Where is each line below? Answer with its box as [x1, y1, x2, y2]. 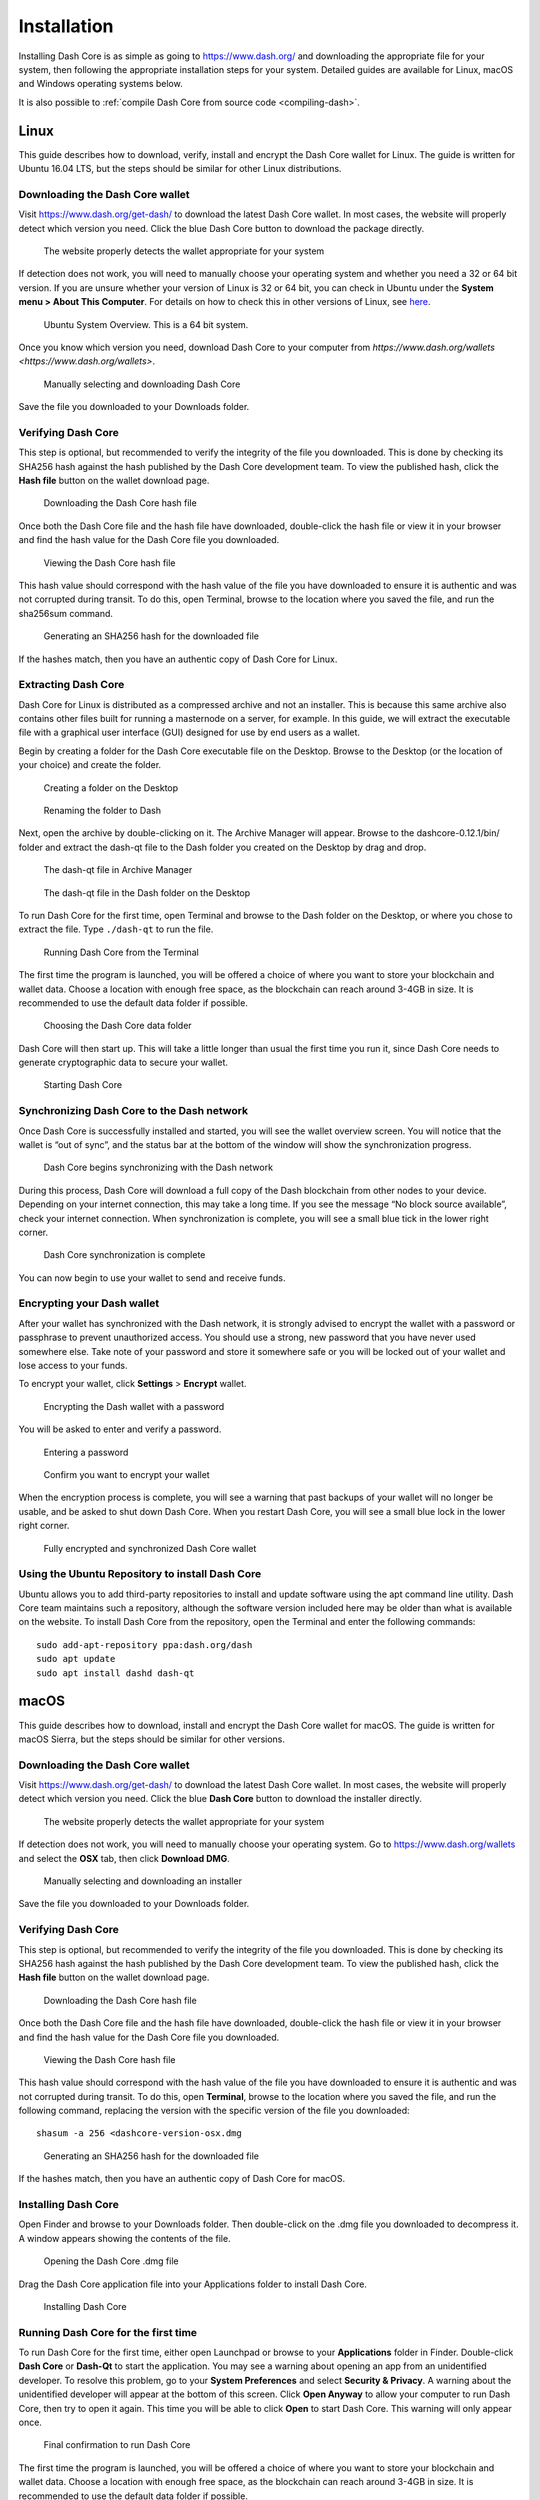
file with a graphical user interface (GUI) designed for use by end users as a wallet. [18, 726, 360, 739]
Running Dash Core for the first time [18, 2325, 198, 2339]
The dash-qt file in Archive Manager [43, 864, 193, 876]
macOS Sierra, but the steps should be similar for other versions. [18, 1733, 285, 1745]
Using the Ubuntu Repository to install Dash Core [18, 1567, 262, 1581]
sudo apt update [36, 1653, 116, 1665]
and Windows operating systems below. [18, 78, 184, 90]
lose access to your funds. [18, 1360, 128, 1372]
